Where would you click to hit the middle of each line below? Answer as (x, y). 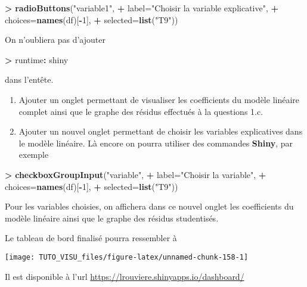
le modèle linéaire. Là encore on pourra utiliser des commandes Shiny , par (156, 143)
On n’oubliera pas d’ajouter (55, 40)
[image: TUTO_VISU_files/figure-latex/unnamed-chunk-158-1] (127, 257)
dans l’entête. (29, 79)
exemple (34, 155)
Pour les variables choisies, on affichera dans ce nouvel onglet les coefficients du (149, 206)
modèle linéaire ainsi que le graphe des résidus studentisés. (112, 218)
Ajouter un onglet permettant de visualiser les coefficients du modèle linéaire (159, 99)
